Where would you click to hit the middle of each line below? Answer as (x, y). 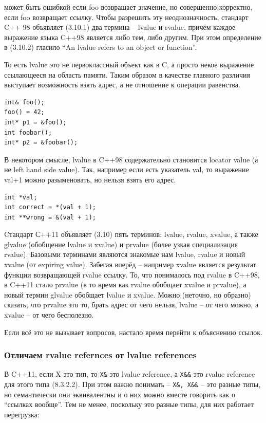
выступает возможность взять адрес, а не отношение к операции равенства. (122, 85)
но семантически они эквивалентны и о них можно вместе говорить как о (120, 394)
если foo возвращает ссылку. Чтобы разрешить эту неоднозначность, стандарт (126, 17)
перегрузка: (22, 414)
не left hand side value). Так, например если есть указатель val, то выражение (127, 169)
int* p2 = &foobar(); (41, 143)
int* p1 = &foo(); (35, 122)
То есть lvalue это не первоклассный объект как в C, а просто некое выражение (129, 64)
